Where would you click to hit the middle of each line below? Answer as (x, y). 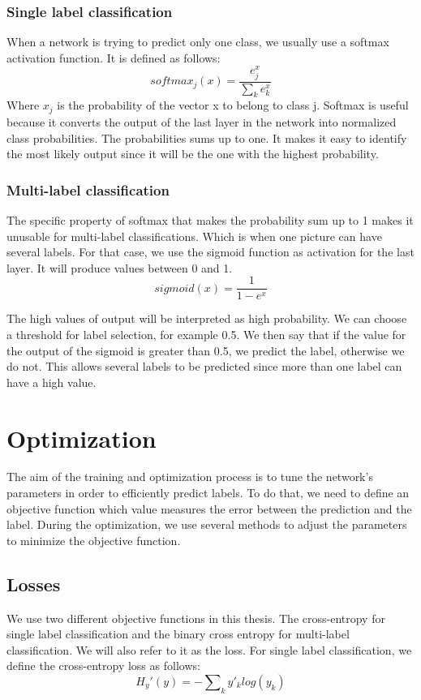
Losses (34, 584)
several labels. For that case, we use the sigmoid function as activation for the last (210, 252)
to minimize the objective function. (94, 540)
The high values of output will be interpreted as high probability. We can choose (207, 318)
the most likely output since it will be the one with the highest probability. (193, 154)
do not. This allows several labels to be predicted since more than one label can (204, 366)
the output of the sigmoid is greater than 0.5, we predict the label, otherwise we (206, 350)
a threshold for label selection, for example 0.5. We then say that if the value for (206, 334)
